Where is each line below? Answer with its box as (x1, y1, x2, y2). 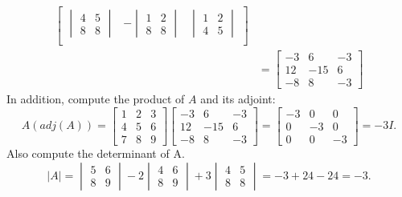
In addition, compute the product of (6, 90, 185, 107)
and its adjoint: (200, 90, 276, 107)
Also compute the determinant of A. (6, 144, 185, 161)
